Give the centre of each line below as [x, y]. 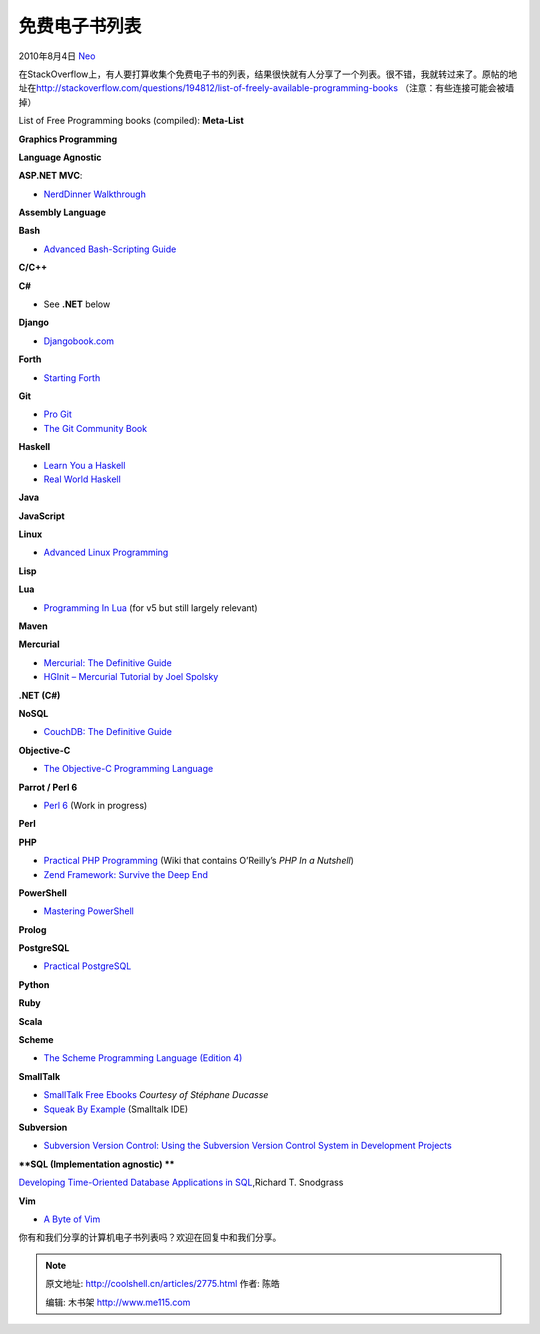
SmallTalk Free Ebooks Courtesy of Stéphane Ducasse [156, 1095]
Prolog [32, 929]
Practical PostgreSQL [87, 966]
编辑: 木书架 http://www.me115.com [118, 1302]
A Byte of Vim [72, 1219]
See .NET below [77, 304]
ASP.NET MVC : [50, 176]
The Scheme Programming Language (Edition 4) [143, 1058]
